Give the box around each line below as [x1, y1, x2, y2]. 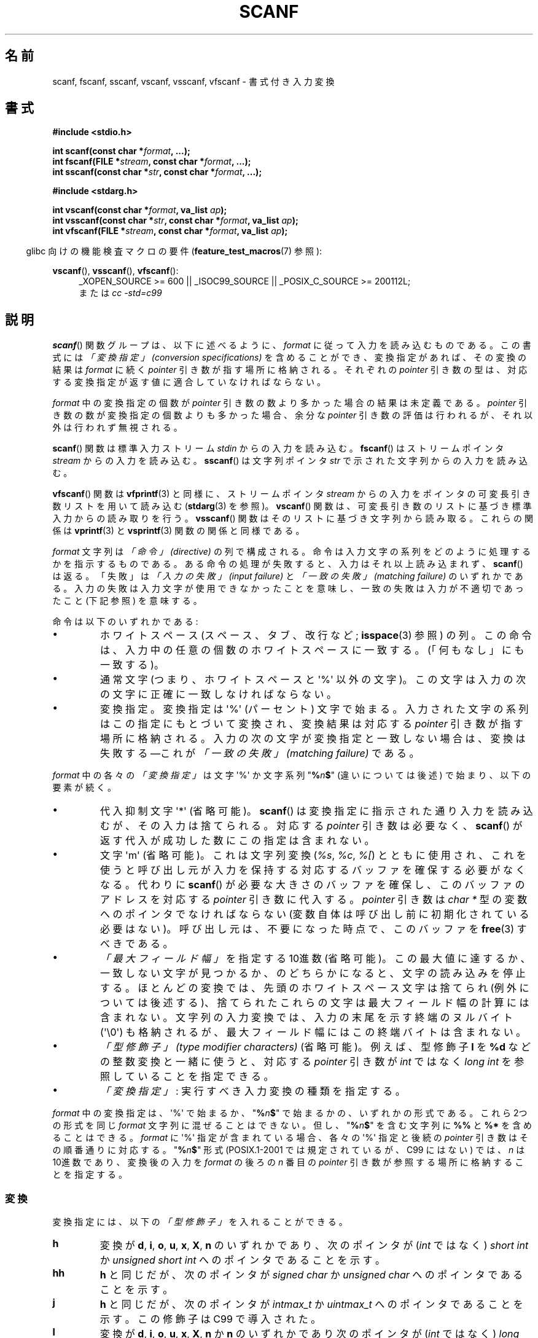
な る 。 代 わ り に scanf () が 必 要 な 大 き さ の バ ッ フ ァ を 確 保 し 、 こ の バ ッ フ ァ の [100, 878, 525, 891]
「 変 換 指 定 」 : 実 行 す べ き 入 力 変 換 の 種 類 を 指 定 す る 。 [100, 1085, 405, 1098]
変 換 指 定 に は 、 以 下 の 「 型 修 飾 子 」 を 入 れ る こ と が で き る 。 [52, 1216, 348, 1227]
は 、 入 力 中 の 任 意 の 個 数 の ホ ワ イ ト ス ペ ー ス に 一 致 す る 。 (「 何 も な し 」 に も [100, 644, 524, 657]
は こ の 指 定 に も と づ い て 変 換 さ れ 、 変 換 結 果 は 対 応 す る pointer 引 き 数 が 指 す [100, 718, 523, 730]
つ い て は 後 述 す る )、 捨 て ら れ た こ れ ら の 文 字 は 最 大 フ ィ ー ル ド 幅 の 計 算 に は [100, 996, 529, 1009]
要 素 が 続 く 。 [52, 782, 117, 793]
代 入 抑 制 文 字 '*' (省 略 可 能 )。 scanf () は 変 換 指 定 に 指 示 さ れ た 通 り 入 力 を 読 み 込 [100, 805, 533, 818]
